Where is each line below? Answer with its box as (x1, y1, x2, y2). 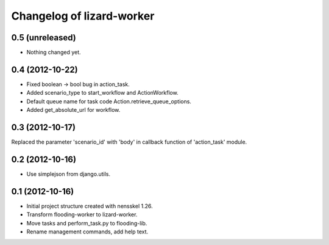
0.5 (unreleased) (11, 32, 76, 43)
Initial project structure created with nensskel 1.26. (26, 202, 153, 210)
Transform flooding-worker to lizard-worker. (26, 211, 138, 218)
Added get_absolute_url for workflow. (26, 106, 121, 114)
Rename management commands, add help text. (26, 228, 149, 235)
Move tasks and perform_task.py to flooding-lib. (26, 219, 147, 227)
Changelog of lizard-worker (11, 9, 155, 23)
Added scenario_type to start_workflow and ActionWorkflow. (26, 89, 179, 97)
